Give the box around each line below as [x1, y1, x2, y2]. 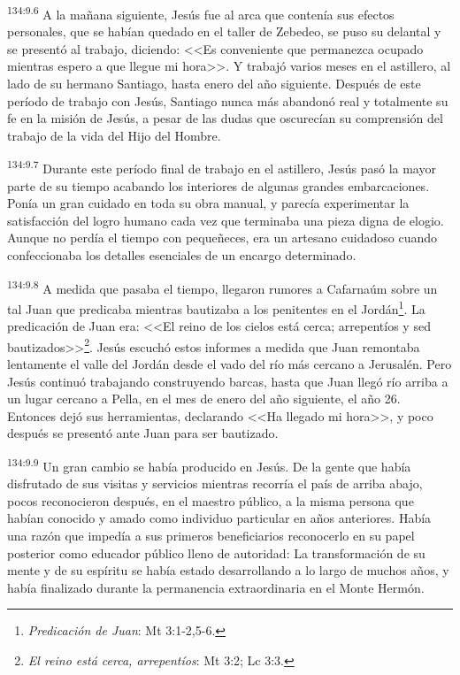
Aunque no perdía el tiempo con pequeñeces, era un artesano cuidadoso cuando [7, 228, 438, 247]
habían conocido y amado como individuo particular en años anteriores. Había [7, 509, 432, 527]
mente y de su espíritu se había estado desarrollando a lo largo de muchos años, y [7, 561, 449, 579]
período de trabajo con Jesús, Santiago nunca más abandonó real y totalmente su [7, 91, 448, 110]
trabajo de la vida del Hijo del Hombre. [7, 126, 221, 144]
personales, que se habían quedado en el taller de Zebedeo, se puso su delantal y [7, 22, 441, 41]
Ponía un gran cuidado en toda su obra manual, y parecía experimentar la [7, 194, 410, 212]
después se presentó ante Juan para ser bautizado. [7, 424, 279, 442]
